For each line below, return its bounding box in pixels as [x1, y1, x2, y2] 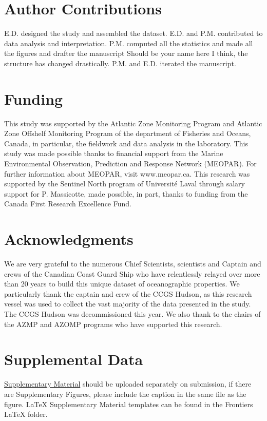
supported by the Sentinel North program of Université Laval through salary [4, 178, 245, 189]
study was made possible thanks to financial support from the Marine [4, 148, 223, 159]
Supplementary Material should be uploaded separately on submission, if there [4, 378, 252, 389]
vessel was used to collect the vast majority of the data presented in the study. [4, 298, 251, 309]
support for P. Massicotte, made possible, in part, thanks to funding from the [4, 188, 248, 199]
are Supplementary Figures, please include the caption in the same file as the [4, 388, 246, 399]
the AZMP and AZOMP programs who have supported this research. [4, 318, 222, 329]
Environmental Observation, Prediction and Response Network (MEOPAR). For [4, 158, 257, 168]
